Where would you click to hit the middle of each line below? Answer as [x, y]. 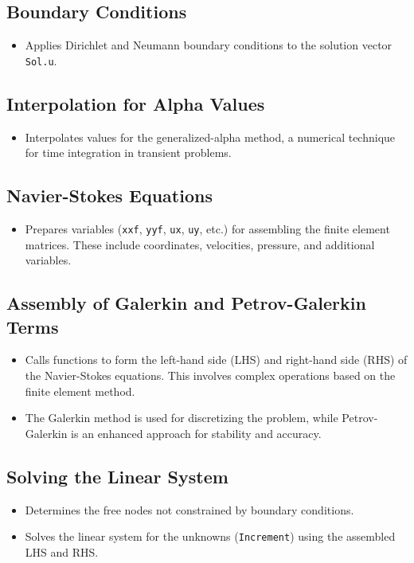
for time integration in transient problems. [128, 152]
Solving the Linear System [117, 476]
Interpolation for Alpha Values [136, 103]
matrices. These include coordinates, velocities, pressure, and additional [200, 244]
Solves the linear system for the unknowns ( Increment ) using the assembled [210, 536]
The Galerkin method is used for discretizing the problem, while [182, 418]
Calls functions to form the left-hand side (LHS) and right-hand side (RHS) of [216, 360]
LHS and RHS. [62, 551]
